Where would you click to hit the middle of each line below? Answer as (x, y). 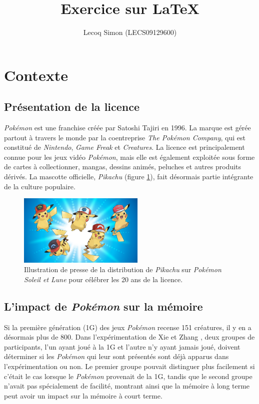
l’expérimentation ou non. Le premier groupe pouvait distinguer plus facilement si (129, 366)
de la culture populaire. (40, 186)
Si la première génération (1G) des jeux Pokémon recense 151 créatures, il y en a (128, 327)
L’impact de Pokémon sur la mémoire (103, 306)
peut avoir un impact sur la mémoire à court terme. (83, 395)
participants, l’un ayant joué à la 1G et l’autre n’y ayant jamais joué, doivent (122, 346)
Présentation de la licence (72, 107)
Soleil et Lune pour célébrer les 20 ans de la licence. (103, 279)
